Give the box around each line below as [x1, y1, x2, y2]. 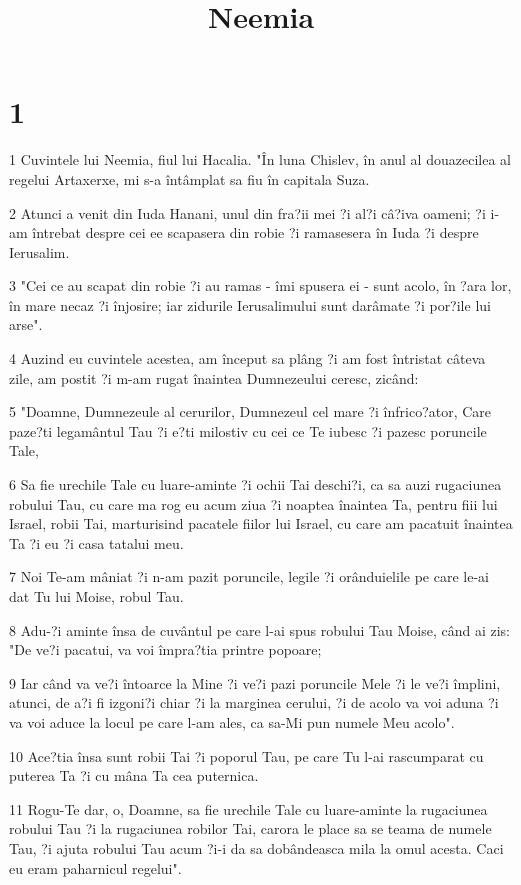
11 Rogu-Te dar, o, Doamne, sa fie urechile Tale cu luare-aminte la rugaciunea [9, 798, 488, 819]
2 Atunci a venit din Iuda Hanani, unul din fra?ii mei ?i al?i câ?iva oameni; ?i [9, 202, 486, 223]
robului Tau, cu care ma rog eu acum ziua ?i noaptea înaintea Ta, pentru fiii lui [9, 493, 498, 514]
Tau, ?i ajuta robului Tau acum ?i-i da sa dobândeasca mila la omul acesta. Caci [9, 837, 504, 858]
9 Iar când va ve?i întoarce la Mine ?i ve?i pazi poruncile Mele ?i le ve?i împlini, [9, 672, 501, 693]
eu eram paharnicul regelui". [9, 857, 182, 878]
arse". [9, 314, 43, 335]
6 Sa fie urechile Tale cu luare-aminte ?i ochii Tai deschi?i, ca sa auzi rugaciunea [9, 474, 502, 495]
